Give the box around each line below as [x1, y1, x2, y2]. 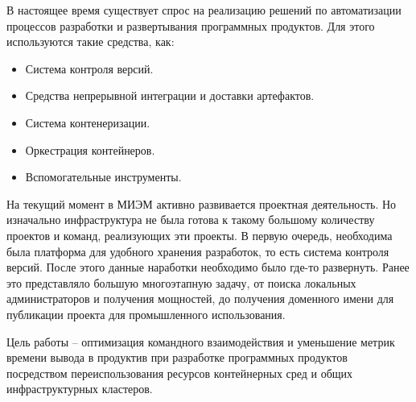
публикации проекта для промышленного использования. [6, 305, 286, 322]
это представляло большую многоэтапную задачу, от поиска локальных [6, 274, 356, 291]
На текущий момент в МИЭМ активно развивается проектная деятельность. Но [6, 195, 397, 212]
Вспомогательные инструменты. [25, 168, 182, 185]
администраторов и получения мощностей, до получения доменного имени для [6, 290, 394, 307]
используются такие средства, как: [6, 33, 175, 50]
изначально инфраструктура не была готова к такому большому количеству [6, 211, 375, 228]
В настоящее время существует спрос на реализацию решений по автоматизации [6, 2, 402, 18]
